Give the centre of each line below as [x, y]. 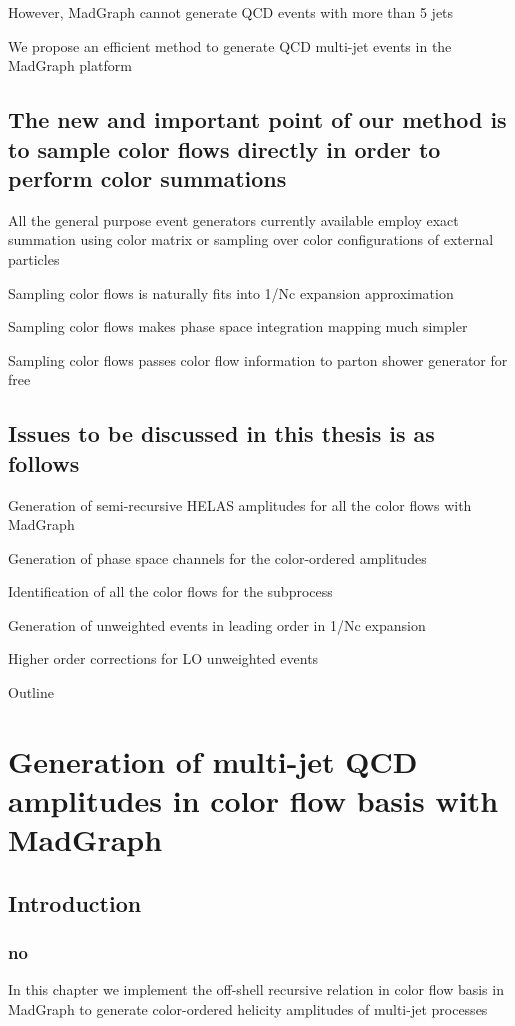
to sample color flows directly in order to [224, 148]
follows [44, 462]
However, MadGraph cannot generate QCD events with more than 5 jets [231, 12]
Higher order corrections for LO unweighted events [163, 658]
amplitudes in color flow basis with [253, 800]
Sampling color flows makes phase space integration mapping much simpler [238, 326]
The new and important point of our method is [257, 119]
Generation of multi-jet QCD [213, 760]
